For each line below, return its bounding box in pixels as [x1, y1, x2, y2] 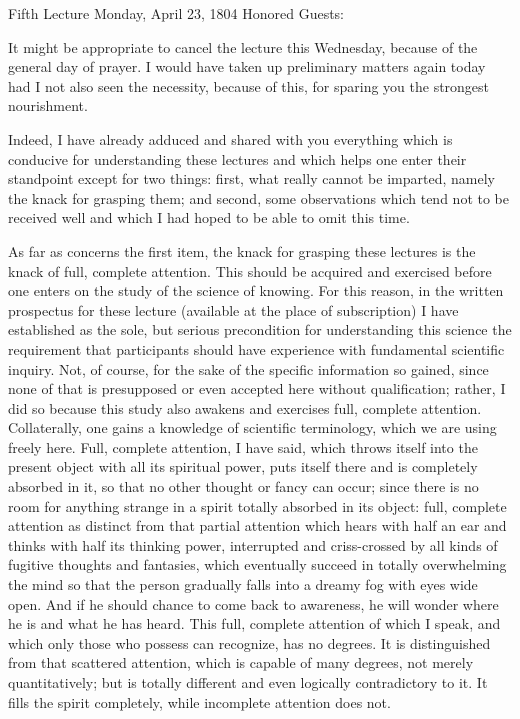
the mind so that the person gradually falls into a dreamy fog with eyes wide [8, 574, 478, 595]
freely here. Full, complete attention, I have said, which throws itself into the [8, 436, 478, 457]
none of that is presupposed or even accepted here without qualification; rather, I [8, 378, 506, 399]
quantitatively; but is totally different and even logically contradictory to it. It [8, 672, 488, 692]
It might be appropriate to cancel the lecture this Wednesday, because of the [8, 36, 478, 57]
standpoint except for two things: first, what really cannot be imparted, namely [8, 168, 495, 189]
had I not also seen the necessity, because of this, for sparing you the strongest [8, 75, 490, 96]
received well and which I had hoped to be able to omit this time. [8, 207, 410, 228]
